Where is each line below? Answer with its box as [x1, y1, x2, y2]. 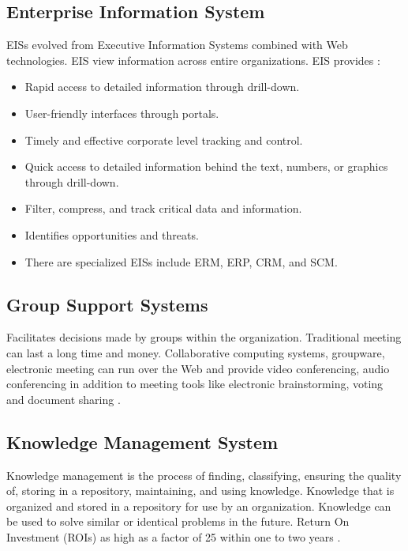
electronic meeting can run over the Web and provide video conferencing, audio [6, 360, 390, 376]
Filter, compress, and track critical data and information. [24, 200, 302, 217]
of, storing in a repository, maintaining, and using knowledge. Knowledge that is [6, 482, 395, 499]
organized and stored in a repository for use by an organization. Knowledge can [6, 497, 391, 514]
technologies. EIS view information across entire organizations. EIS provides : [6, 51, 380, 68]
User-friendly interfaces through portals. [24, 104, 219, 121]
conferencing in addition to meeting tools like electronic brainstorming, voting [6, 376, 384, 392]
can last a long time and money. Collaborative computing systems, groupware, [6, 344, 385, 360]
